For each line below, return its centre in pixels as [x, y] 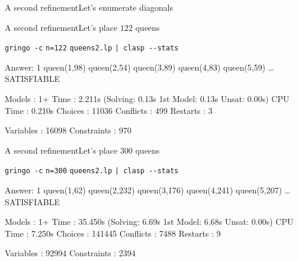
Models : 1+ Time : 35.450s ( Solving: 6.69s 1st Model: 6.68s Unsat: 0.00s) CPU [149, 222]
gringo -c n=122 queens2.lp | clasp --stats [92, 48]
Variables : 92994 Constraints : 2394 [70, 253]
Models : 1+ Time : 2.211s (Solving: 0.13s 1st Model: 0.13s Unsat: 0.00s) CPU [147, 99]
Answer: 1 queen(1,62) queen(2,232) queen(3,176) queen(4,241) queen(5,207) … [148, 190]
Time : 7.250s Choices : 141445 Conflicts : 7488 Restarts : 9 [113, 233]
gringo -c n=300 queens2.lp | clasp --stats [92, 171]
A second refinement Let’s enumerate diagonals [89, 7]
